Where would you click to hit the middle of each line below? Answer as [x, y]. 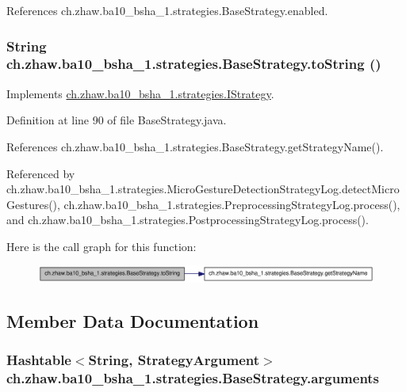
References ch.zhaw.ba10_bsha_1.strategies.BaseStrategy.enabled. [167, 10]
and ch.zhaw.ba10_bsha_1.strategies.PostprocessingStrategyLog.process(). [188, 220]
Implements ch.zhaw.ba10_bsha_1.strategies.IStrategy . [140, 93]
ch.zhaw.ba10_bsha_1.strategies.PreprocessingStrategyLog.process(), [232, 204]
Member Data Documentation [133, 320]
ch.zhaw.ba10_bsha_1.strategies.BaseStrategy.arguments [193, 377]
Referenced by [41, 173]
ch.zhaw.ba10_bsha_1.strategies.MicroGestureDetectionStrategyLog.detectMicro [203, 189]
